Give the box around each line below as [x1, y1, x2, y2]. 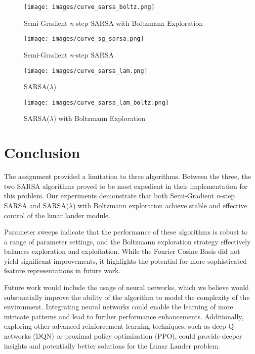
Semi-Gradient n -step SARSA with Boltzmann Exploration [24, 17, 203, 28]
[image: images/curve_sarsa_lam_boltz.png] [24, 99, 169, 106]
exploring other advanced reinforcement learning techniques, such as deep [4, 321, 226, 331]
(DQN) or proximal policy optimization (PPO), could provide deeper [33, 331, 242, 341]
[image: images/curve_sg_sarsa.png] [24, 35, 144, 43]
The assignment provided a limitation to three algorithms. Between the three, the [4, 171, 251, 181]
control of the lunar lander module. [4, 210, 111, 220]
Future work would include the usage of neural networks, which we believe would [4, 282, 249, 293]
